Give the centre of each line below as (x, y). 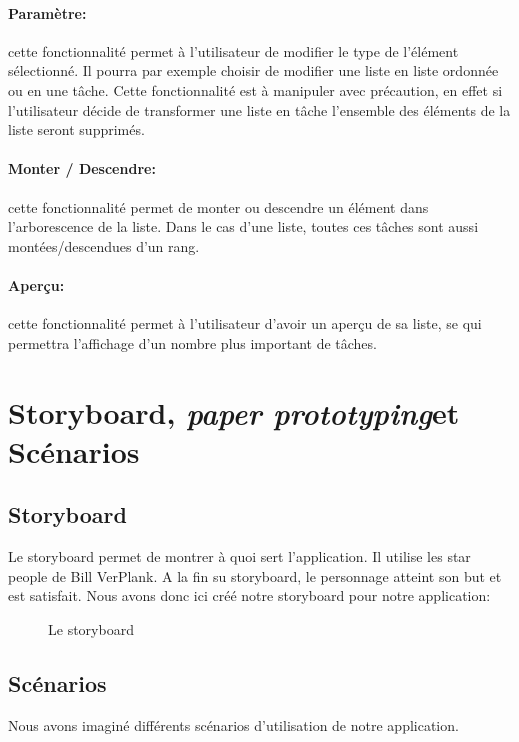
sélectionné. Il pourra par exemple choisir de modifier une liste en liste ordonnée (253, 70)
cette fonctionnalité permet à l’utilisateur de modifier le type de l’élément (233, 50)
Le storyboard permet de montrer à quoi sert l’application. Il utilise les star (239, 556)
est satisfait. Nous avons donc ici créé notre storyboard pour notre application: (249, 595)
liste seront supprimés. (76, 129)
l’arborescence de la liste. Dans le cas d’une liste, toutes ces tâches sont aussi (243, 226)
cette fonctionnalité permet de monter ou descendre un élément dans (218, 206)
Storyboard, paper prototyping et (234, 412)
